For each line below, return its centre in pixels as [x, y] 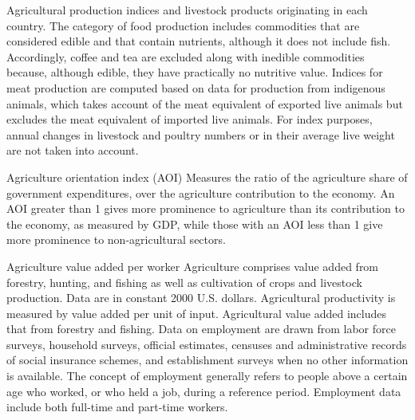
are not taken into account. [73, 150]
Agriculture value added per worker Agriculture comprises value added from [193, 266]
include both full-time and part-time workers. [117, 407]
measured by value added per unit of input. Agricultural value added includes [196, 313]
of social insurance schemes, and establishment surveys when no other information [207, 360]
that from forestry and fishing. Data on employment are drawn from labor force [201, 329]
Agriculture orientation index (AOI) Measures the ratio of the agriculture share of [207, 177]
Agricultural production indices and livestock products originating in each [187, 10]
